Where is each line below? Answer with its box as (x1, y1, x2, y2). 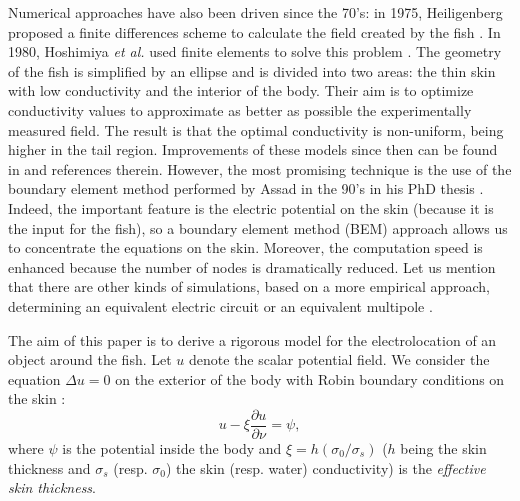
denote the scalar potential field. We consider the (189, 349, 490, 370)
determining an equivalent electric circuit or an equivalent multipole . (8, 295, 433, 316)
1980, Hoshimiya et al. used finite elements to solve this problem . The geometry (8, 41, 502, 62)
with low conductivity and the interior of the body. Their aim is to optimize (8, 80, 474, 101)
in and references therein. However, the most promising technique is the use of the (8, 158, 512, 179)
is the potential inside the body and (62, 437, 282, 458)
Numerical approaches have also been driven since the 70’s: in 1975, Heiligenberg (8, 2, 503, 22)
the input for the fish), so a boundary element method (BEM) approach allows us (8, 217, 508, 238)
